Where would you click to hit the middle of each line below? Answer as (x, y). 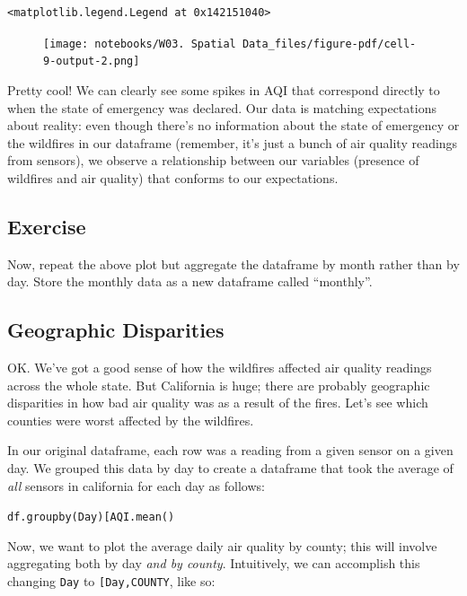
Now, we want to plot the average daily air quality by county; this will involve (222, 545)
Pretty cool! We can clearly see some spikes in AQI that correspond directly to (224, 89)
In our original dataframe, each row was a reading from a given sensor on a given (230, 450)
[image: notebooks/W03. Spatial (140, 44)
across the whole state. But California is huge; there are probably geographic (219, 385)
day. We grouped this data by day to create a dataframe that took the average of (230, 468)
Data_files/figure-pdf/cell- (329, 44)
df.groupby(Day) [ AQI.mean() (91, 517)
